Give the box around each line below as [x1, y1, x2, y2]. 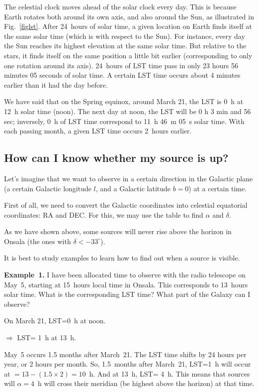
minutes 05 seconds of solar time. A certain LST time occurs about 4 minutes [4, 70, 241, 80]
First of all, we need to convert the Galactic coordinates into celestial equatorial [4, 200, 248, 210]
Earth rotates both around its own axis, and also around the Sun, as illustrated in [4, 11, 254, 21]
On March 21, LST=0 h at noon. [4, 315, 106, 326]
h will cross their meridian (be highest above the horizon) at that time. [38, 378, 255, 389]
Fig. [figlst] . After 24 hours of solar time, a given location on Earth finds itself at [4, 21, 252, 31]
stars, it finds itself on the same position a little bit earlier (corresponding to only [4, 50, 253, 60]
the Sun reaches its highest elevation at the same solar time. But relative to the [4, 40, 247, 51]
